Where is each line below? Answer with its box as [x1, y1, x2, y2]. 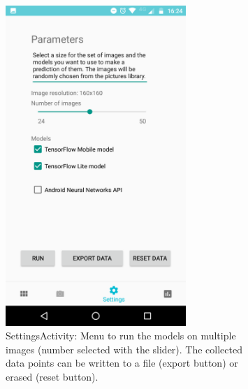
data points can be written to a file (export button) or [6, 355, 238, 370]
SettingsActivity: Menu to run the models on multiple [6, 328, 236, 343]
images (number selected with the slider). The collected [6, 342, 242, 356]
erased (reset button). [6, 369, 99, 384]
